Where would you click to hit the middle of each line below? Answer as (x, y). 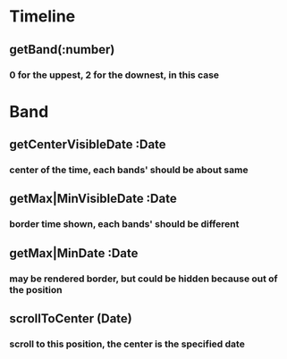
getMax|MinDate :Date (74, 253)
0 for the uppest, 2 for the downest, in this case (114, 75)
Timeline (42, 17)
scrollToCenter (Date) (71, 319)
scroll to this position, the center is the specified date (127, 344)
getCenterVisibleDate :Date (88, 145)
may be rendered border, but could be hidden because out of (144, 279)
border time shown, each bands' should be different (124, 224)
